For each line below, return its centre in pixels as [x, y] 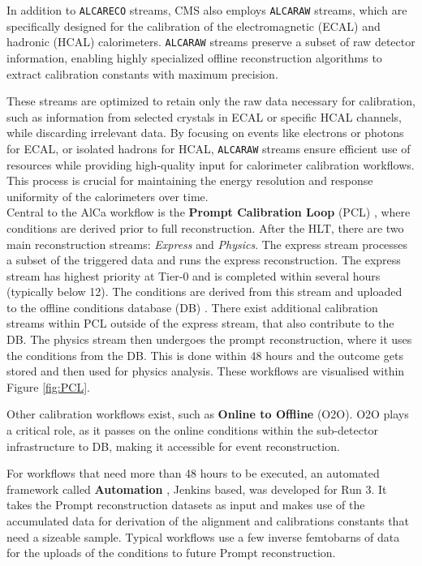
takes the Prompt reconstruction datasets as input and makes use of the [186, 505]
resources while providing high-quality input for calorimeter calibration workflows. [211, 164]
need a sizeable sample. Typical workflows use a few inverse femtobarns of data [203, 536]
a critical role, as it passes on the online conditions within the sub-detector [192, 430]
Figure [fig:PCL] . [48, 386]
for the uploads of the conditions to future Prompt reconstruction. [171, 553]
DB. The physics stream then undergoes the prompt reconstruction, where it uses [209, 339]
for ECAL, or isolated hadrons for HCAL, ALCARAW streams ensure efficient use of [209, 148]
